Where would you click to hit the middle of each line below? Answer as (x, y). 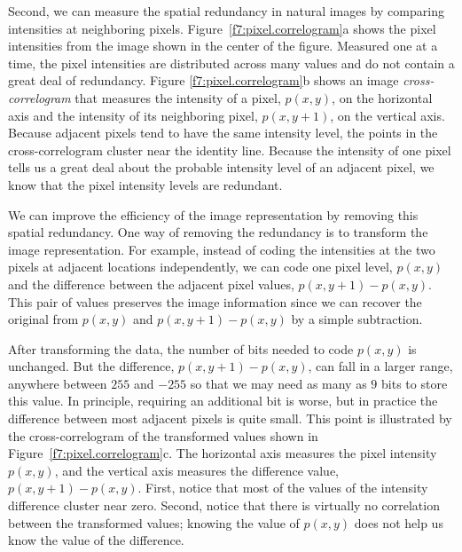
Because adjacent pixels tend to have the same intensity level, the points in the (223, 133)
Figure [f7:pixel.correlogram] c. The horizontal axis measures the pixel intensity (223, 453)
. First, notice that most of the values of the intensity (283, 488)
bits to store (415, 383)
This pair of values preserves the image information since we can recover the (215, 301)
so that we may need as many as (278, 383)
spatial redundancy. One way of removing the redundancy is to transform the (218, 232)
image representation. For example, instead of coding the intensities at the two (222, 249)
